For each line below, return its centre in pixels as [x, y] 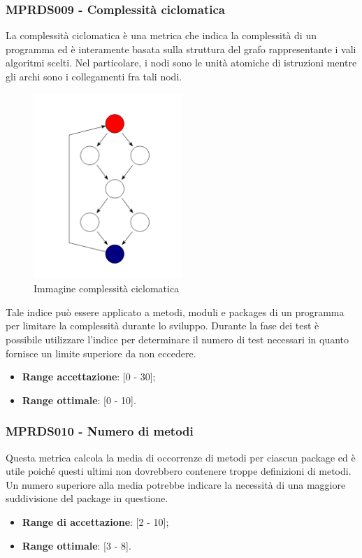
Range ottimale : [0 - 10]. [79, 400]
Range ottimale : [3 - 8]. [77, 545]
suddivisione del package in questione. [87, 498]
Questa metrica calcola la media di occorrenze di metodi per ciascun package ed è [181, 457]
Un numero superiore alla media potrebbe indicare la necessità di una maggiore [176, 484]
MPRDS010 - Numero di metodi [100, 431]
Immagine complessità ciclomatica [107, 288]
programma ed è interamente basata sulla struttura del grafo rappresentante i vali [181, 49]
